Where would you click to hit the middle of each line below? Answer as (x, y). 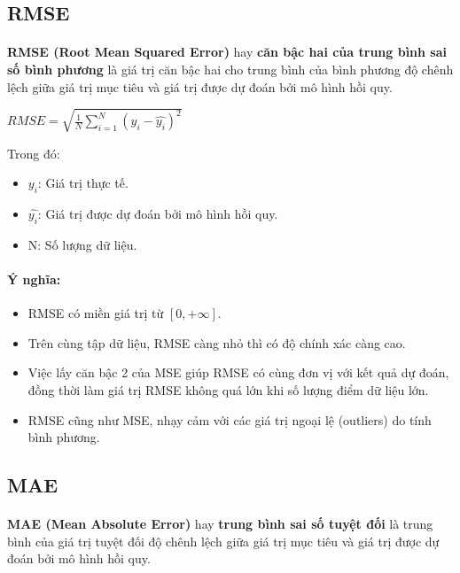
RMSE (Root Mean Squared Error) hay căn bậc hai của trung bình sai (227, 52)
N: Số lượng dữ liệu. (82, 244)
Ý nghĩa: (34, 279)
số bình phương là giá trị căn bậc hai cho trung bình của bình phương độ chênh (230, 69)
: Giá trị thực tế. (83, 183)
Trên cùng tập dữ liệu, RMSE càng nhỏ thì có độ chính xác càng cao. (217, 342)
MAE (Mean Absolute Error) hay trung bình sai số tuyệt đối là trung (220, 524)
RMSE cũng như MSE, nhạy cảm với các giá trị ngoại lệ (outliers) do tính (230, 419)
